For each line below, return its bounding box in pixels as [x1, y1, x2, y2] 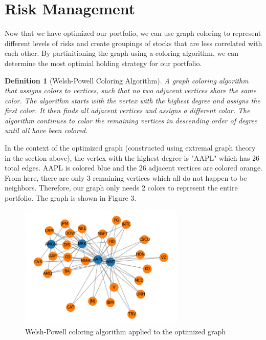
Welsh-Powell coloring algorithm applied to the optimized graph [25, 326, 226, 336]
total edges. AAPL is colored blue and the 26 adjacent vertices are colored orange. [5, 162, 262, 173]
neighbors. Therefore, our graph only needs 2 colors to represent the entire [5, 182, 238, 193]
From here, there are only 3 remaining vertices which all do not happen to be [5, 172, 247, 183]
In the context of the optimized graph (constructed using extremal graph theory [5, 142, 256, 153]
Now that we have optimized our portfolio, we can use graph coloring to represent [5, 28, 261, 38]
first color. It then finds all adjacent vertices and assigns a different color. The [5, 105, 250, 116]
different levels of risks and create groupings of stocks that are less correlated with [5, 37, 262, 48]
